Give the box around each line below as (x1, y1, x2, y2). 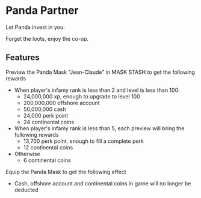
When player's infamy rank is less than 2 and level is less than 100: (14, 86, 180, 94)
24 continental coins (23, 118, 75, 125)
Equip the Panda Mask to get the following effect (5, 168, 127, 175)
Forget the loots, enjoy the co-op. (5, 35, 88, 42)
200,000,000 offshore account (23, 99, 100, 106)
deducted (14, 186, 39, 193)
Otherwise (14, 150, 40, 157)
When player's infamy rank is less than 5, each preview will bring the (14, 124, 185, 132)
